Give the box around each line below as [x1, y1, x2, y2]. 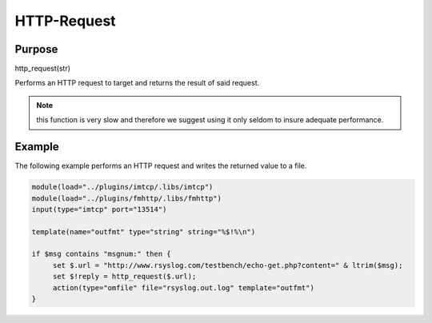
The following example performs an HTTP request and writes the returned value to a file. [14, 161, 307, 171]
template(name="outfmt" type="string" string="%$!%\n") [31, 227, 256, 236]
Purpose [14, 42, 58, 56]
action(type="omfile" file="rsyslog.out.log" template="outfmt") [52, 283, 315, 292]
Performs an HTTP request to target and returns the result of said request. [14, 78, 260, 88]
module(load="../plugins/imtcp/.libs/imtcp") [31, 182, 214, 192]
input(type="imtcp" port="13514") [31, 205, 167, 213]
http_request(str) [14, 64, 71, 74]
